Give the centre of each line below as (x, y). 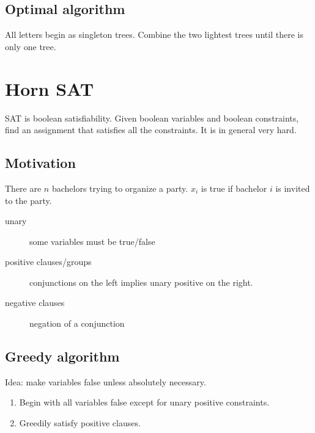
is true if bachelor (234, 188)
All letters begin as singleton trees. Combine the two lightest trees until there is (154, 35)
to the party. (28, 200)
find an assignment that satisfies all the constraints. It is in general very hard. (151, 130)
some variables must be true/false (92, 241)
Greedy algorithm (62, 356)
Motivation (40, 163)
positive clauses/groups (48, 262)
